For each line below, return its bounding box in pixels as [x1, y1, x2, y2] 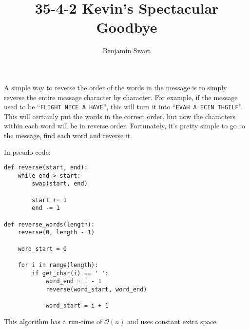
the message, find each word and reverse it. [4, 130, 133, 140]
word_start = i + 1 [45, 302, 109, 309]
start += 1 [32, 196, 67, 204]
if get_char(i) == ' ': [32, 269, 109, 277]
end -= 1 [32, 205, 60, 212]
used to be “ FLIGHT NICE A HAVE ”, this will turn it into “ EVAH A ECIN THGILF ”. [4, 102, 243, 112]
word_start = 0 [18, 245, 67, 252]
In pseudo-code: [4, 146, 51, 157]
